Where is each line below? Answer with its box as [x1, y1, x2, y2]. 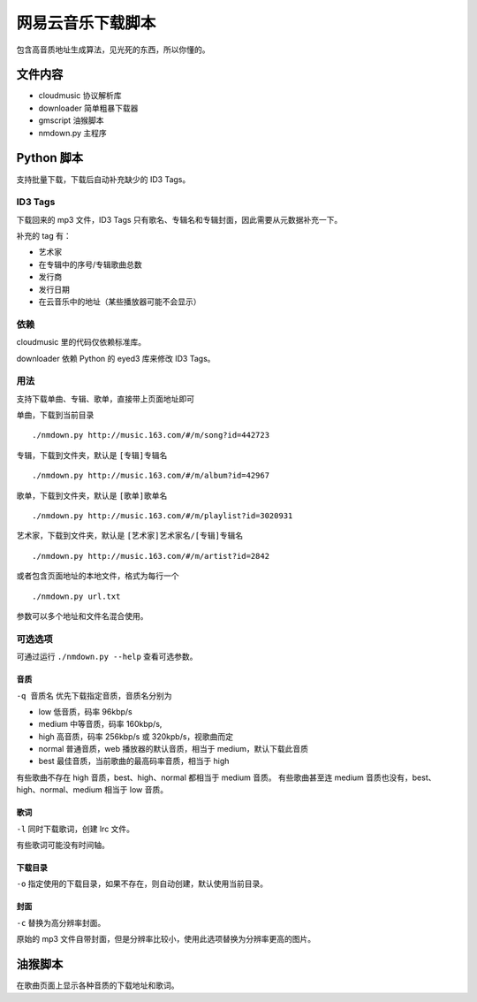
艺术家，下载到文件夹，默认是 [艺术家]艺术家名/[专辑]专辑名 [16, 531, 244, 541]
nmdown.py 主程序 [38, 127, 108, 138]
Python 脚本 [16, 150, 84, 165]
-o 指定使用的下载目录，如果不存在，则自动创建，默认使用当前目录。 [16, 878, 269, 889]
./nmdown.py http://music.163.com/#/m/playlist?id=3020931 [32, 511, 293, 521]
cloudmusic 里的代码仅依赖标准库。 [16, 337, 146, 348]
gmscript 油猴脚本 [38, 115, 105, 126]
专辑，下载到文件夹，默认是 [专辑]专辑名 [16, 449, 168, 460]
